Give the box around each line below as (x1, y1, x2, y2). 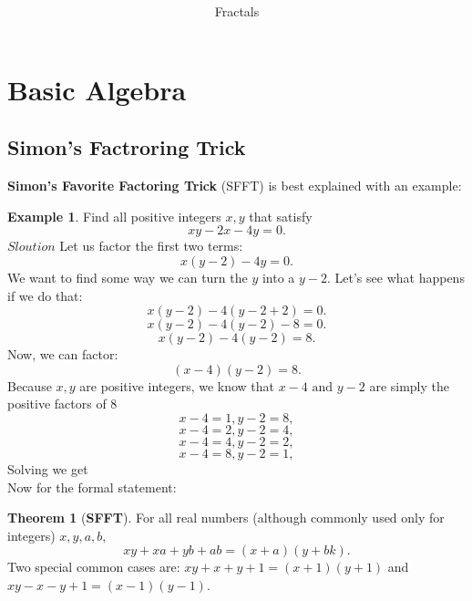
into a (262, 267, 295, 286)
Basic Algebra (7, 70, 187, 108)
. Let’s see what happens (327, 267, 465, 286)
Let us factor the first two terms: (59, 236, 243, 255)
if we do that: (7, 285, 83, 305)
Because (7, 376, 52, 395)
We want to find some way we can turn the (7, 267, 248, 286)
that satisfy (249, 206, 313, 225)
